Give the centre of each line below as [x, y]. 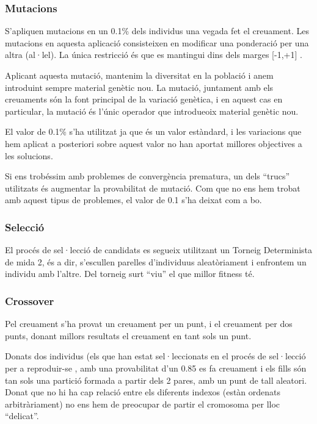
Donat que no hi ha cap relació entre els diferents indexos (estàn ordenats [143, 392]
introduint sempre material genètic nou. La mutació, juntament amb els [139, 87]
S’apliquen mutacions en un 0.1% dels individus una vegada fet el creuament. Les [157, 31]
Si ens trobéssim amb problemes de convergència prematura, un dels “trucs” [148, 176]
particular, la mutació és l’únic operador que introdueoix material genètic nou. [152, 111]
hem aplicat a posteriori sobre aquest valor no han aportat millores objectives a [154, 143]
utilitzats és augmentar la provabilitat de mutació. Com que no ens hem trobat [153, 188]
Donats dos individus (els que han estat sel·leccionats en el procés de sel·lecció [155, 356]
